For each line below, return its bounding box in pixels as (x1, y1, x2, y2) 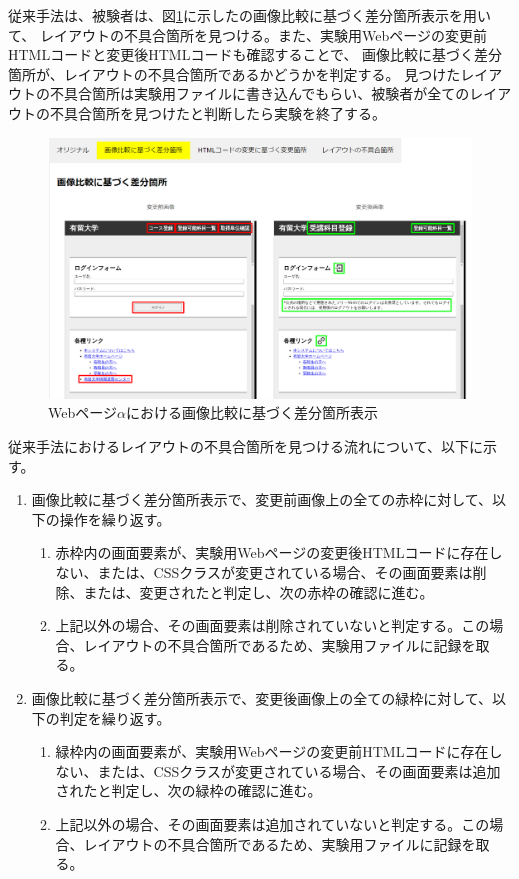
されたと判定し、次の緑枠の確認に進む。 (55, 780, 322, 801)
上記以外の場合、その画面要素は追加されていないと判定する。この (55, 813, 490, 834)
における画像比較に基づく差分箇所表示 (125, 402, 378, 423)
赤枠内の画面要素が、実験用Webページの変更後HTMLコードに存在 (55, 542, 489, 563)
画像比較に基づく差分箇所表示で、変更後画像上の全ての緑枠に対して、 (31, 687, 493, 708)
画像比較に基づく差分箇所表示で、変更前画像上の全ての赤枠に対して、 (31, 489, 493, 510)
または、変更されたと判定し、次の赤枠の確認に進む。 (83, 581, 434, 602)
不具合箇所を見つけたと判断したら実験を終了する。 (49, 102, 386, 123)
